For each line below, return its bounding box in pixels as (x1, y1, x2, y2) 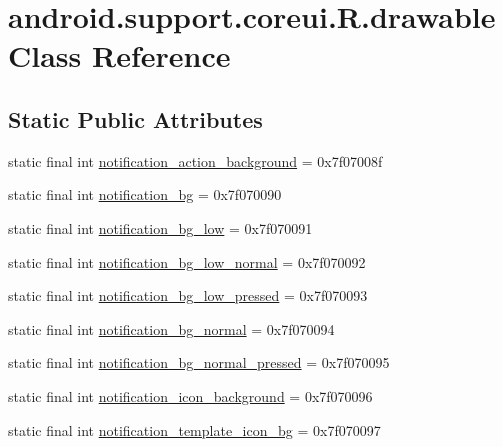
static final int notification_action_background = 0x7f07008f (8, 150, 383, 171)
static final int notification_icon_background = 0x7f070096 (8, 385, 373, 406)
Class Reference (8, 35, 231, 76)
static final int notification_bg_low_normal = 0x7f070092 (8, 251, 366, 272)
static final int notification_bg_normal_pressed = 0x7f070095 (8, 352, 390, 373)
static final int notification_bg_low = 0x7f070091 (8, 217, 313, 238)
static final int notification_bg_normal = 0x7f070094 (8, 318, 335, 339)
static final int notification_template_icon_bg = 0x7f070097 (8, 419, 381, 440)
